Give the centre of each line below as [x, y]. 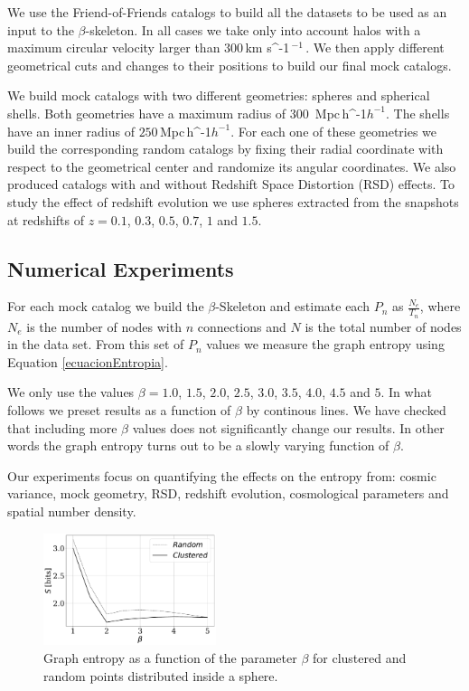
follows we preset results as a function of [119, 409]
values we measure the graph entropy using [325, 344]
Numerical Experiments [121, 268]
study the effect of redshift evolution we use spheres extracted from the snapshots [233, 201]
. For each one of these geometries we [334, 131]
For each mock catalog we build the [106, 306]
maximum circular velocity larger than [114, 47]
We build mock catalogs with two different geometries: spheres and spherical [219, 95]
